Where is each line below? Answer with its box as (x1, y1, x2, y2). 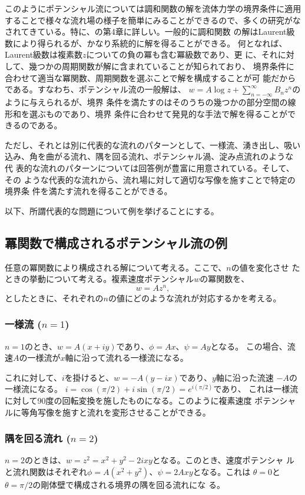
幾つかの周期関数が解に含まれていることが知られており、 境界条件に (28, 59, 294, 72)
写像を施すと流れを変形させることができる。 (37, 406, 211, 418)
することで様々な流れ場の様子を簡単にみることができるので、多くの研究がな (5, 14, 301, 26)
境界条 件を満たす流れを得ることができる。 (5, 185, 173, 197)
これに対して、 (5, 371, 62, 383)
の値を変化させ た (231, 261, 300, 273)
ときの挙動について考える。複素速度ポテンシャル (5, 273, 194, 285)
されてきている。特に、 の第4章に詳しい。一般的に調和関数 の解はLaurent (5, 25, 287, 38)
